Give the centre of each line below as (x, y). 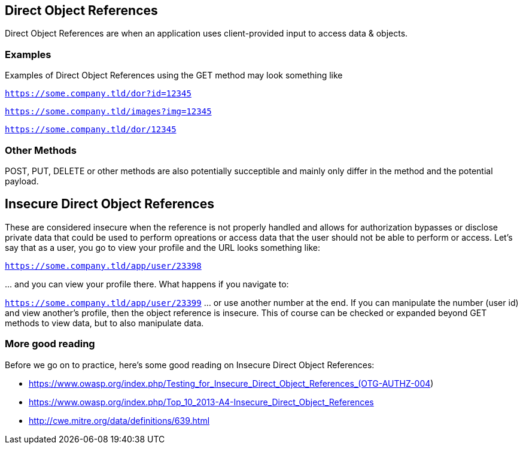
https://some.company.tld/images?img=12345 (108, 112)
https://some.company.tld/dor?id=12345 (98, 94)
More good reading (50, 344)
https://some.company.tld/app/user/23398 (103, 266)
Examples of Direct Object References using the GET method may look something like (174, 75)
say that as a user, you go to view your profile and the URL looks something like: (162, 247)
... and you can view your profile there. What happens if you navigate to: (147, 284)
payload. (22, 181)
